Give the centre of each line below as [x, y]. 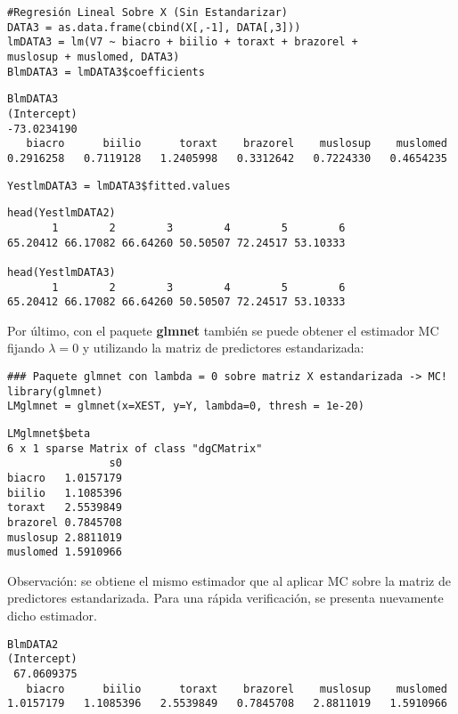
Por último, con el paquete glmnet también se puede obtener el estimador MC [223, 330]
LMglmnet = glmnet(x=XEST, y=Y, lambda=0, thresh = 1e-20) [186, 406]
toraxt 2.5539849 [65, 508]
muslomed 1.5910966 [65, 552]
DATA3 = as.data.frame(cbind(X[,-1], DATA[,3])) [154, 27]
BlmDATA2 [33, 644]
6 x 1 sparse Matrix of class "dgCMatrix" [135, 448]
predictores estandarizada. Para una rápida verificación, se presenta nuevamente [225, 598]
